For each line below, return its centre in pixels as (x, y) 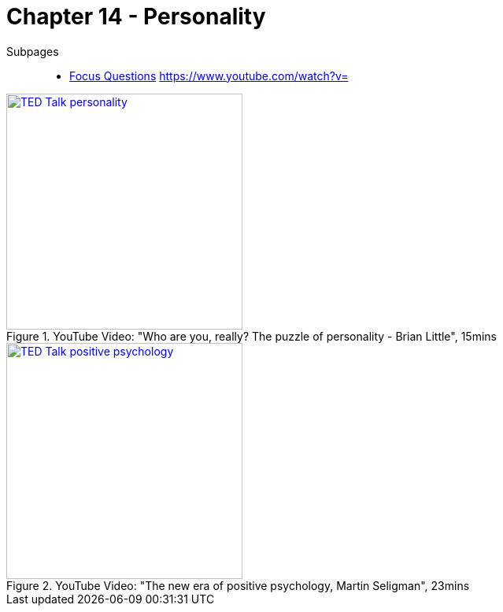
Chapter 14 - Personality (136, 17)
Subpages (33, 51)
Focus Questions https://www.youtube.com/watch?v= (209, 76)
